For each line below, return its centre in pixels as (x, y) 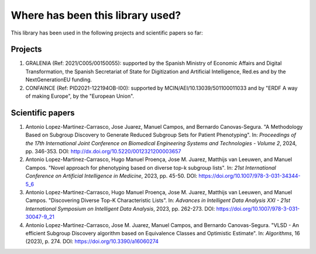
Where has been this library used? (96, 15)
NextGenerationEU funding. (59, 80)
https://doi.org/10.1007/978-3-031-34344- (249, 176)
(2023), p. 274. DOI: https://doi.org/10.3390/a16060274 (92, 241)
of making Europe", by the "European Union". (80, 96)
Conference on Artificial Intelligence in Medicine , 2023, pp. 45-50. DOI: (111, 176)
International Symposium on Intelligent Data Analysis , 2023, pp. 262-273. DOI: (120, 208)
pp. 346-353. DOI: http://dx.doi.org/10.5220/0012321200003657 (103, 152)
